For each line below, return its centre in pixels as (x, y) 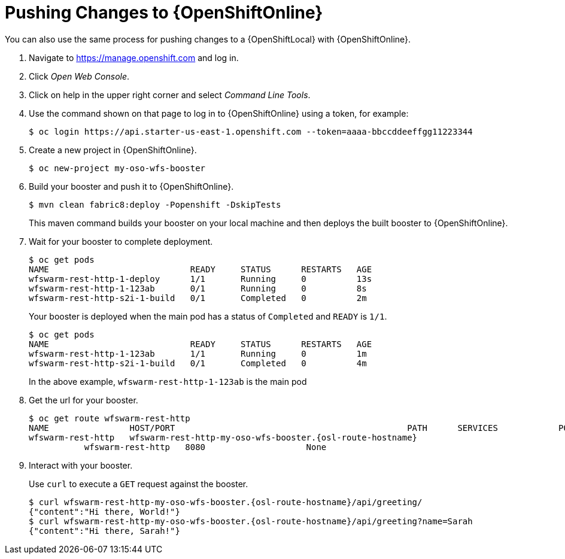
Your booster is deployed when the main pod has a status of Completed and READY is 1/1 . (208, 316)
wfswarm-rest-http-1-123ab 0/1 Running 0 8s (198, 288)
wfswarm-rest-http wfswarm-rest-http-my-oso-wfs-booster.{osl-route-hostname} (223, 437)
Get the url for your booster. (83, 400)
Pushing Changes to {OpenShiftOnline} (164, 13)
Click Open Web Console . (79, 76)
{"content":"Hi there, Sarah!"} (104, 531)
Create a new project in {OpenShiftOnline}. (113, 150)
